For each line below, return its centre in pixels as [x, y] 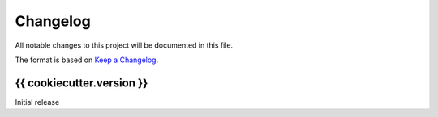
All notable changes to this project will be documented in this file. [124, 45]
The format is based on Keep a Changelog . [86, 60]
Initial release [37, 102]
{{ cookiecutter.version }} [82, 83]
